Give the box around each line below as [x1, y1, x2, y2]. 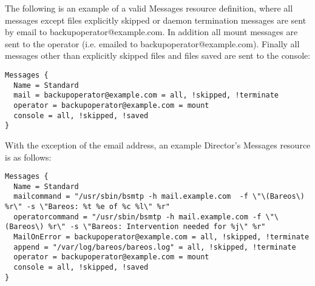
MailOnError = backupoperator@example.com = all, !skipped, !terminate [13, 233, 310, 242]
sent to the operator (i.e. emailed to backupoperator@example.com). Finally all [5, 37, 300, 50]
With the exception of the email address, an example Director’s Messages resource [5, 138, 311, 151]
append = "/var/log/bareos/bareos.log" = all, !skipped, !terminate [13, 242, 296, 251]
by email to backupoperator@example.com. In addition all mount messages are [5, 25, 298, 38]
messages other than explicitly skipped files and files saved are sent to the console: [5, 49, 311, 62]
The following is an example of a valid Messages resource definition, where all [5, 2, 293, 14]
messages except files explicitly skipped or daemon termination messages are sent [5, 13, 307, 26]
